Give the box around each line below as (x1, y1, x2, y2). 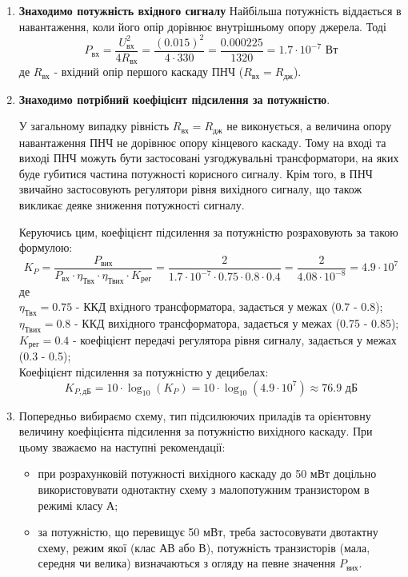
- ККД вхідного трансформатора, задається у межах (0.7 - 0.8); (75, 298, 383, 315)
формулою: (18, 239, 73, 256)
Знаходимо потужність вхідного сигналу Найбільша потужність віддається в (18, 2, 402, 18)
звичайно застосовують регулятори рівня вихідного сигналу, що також (18, 181, 362, 197)
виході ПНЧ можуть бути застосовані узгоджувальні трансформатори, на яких (18, 149, 399, 166)
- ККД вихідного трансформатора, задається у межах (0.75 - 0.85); (74, 315, 399, 332)
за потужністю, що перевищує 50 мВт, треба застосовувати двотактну (38, 523, 378, 540)
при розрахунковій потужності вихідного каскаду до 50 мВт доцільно (38, 465, 377, 482)
